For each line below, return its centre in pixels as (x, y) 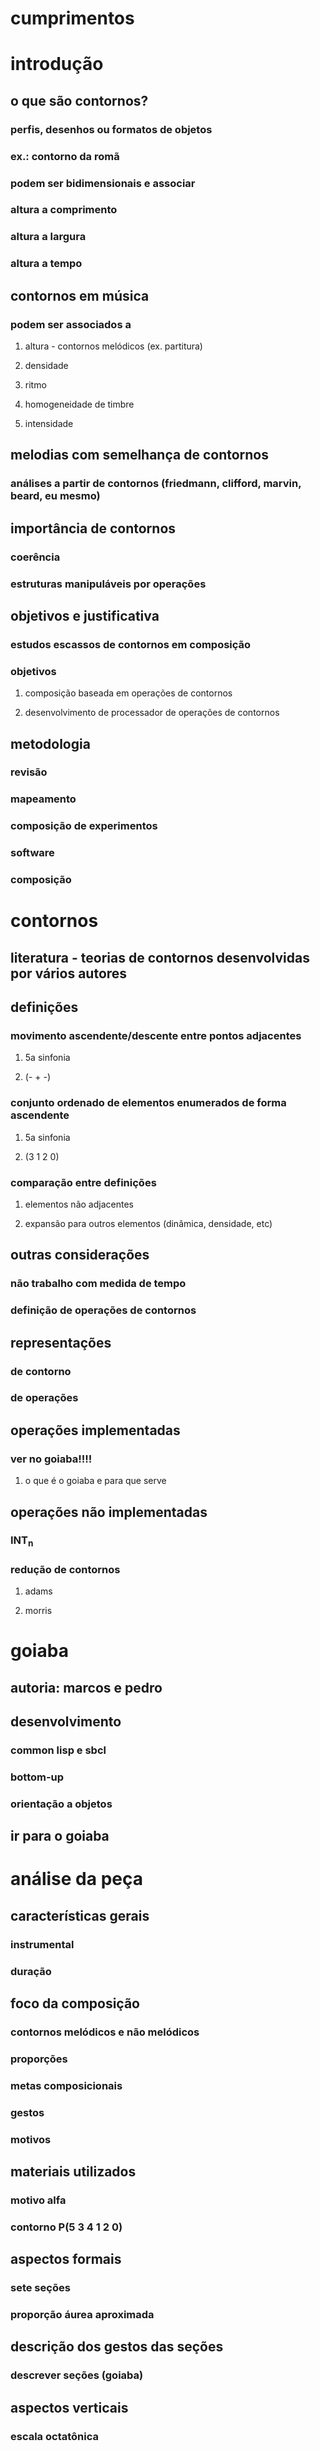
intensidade (49, 423)
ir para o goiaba (60, 1836)
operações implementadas (95, 1430)
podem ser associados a (71, 324)
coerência (35, 557)
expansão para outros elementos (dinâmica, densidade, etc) (148, 1223)
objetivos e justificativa (85, 615)
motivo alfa (38, 2200)
